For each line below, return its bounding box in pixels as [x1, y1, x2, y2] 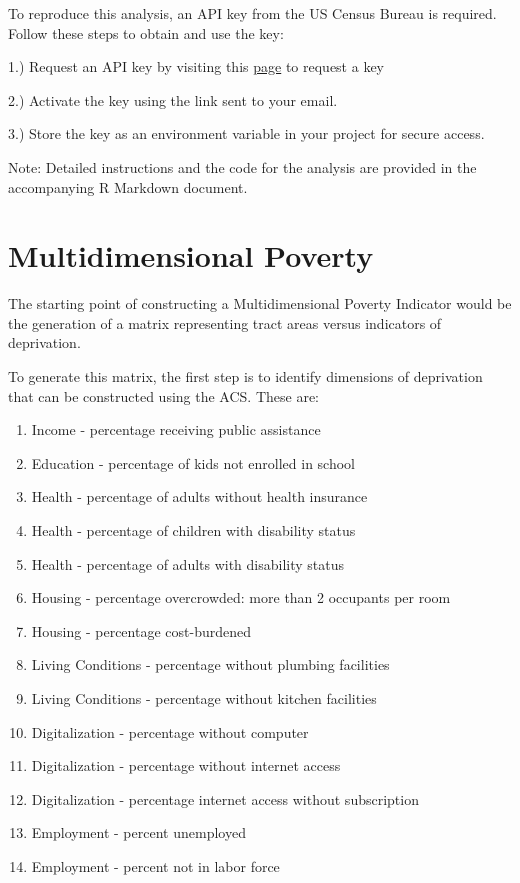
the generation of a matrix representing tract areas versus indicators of [8, 312, 442, 333]
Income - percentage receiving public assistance [31, 419, 321, 440]
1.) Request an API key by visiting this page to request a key [8, 56, 384, 77]
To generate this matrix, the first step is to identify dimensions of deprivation [8, 366, 483, 387]
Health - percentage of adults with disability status [31, 553, 345, 574]
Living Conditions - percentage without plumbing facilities [31, 654, 390, 675]
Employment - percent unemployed [31, 822, 246, 843]
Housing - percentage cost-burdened [31, 620, 251, 641]
